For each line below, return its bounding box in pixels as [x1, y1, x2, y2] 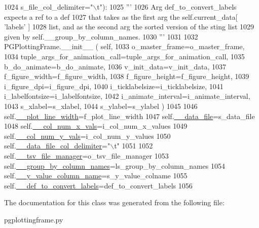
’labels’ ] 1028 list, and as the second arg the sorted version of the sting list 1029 [4, 21, 254, 32]
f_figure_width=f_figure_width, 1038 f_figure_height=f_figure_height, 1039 [4, 71, 249, 82]
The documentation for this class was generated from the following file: [4, 197, 225, 208]
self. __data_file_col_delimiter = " [4, 140, 110, 151]
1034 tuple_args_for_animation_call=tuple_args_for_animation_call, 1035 [4, 51, 245, 61]
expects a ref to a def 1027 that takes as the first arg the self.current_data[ [4, 11, 238, 22]
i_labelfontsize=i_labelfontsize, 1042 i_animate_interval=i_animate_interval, [4, 91, 250, 101]
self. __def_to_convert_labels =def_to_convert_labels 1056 [4, 180, 193, 191]
